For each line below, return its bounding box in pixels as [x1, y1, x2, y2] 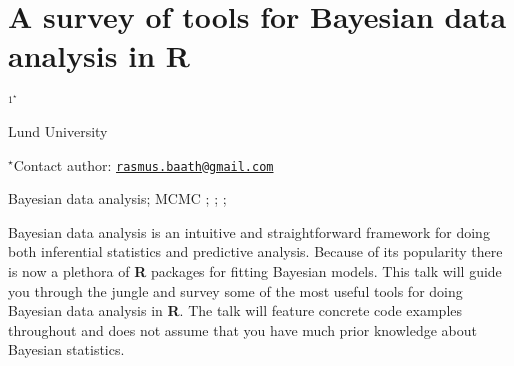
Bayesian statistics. [8, 339, 125, 360]
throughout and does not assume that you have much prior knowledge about [8, 319, 477, 340]
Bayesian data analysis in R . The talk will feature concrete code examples [8, 300, 463, 321]
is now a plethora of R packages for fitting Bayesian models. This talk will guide [8, 260, 502, 281]
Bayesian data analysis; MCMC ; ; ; [8, 188, 227, 209]
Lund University [8, 120, 108, 141]
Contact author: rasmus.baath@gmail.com [13, 154, 274, 175]
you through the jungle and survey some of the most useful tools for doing [8, 280, 463, 301]
